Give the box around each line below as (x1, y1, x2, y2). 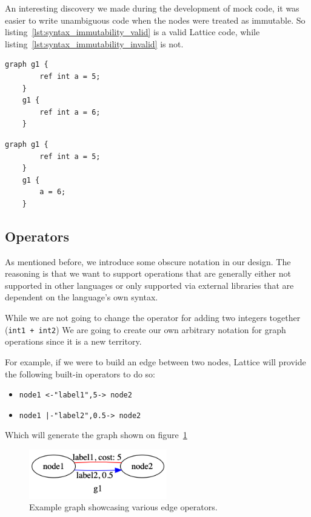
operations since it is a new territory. (5, 335, 142, 348)
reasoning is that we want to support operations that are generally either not (5, 267, 291, 280)
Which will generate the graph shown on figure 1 (5, 428, 187, 441)
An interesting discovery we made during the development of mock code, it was (5, 2, 299, 14)
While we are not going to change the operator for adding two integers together (5, 311, 301, 324)
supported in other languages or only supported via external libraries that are (5, 279, 294, 291)
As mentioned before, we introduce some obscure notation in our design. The (5, 255, 291, 268)
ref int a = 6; (39, 107, 101, 117)
